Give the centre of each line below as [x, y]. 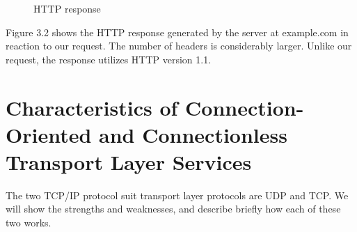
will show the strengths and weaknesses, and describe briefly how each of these [173, 209]
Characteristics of [92, 107]
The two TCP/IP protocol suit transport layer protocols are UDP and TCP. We [177, 195]
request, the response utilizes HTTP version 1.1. [109, 59]
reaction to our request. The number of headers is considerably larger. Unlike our [179, 46]
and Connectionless [193, 134]
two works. [29, 223]
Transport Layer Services [129, 161]
